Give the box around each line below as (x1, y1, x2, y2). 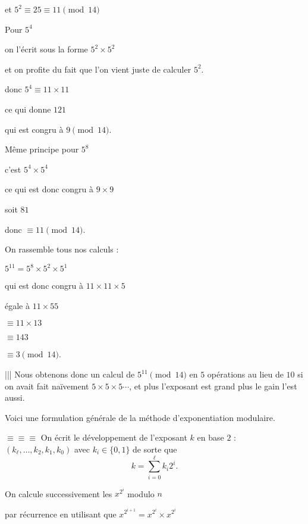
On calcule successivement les (5, 487, 112, 500)
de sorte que (133, 442, 177, 455)
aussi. (5, 391, 25, 404)
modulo (127, 487, 155, 500)
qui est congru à (5, 123, 64, 135)
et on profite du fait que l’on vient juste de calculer (5, 63, 191, 75)
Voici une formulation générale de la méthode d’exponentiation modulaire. (5, 411, 275, 423)
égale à (5, 299, 30, 311)
